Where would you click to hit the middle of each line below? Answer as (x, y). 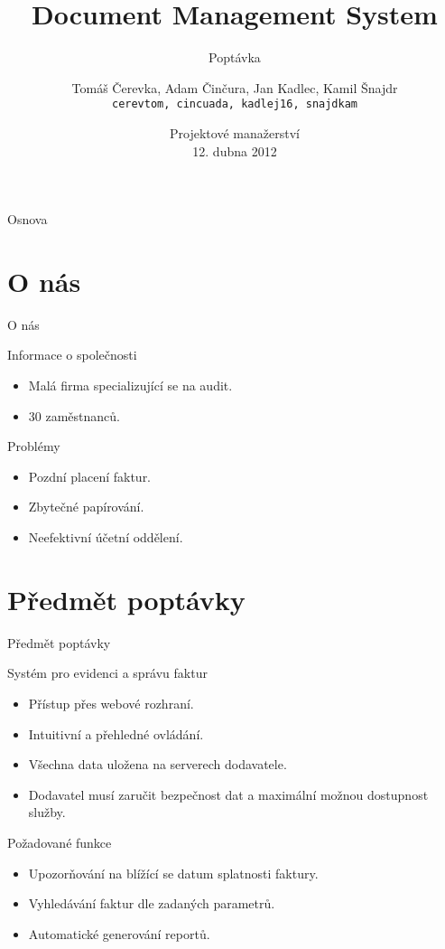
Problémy (34, 446)
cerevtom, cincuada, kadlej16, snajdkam (235, 104)
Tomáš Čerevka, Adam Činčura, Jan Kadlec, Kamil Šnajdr (235, 87)
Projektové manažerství (235, 132)
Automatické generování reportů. (119, 933)
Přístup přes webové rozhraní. (111, 703)
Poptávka (235, 57)
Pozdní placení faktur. (90, 476)
